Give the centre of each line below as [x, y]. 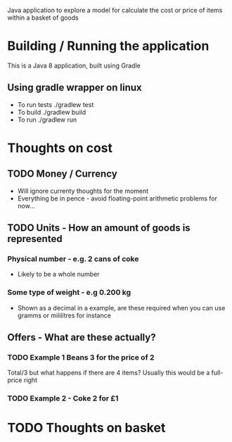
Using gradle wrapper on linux [75, 88]
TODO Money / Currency [62, 174]
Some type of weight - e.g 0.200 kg [69, 293]
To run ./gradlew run [47, 120]
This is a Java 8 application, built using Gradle [74, 65]
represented [35, 239]
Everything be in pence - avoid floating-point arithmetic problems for [117, 198]
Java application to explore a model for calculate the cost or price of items [115, 10]
